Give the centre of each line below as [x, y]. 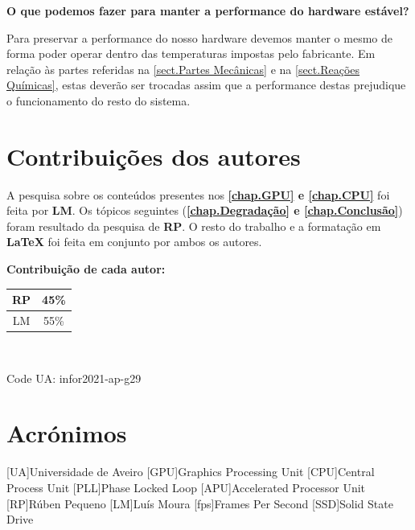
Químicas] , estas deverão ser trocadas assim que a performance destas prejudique [206, 85]
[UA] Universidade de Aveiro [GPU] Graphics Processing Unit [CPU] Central [191, 472]
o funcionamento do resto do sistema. [99, 100]
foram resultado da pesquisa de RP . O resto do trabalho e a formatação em [194, 226]
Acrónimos [67, 433]
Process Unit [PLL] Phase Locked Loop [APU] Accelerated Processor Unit [186, 487]
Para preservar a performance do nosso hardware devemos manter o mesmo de [199, 37]
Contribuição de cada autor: [86, 269]
